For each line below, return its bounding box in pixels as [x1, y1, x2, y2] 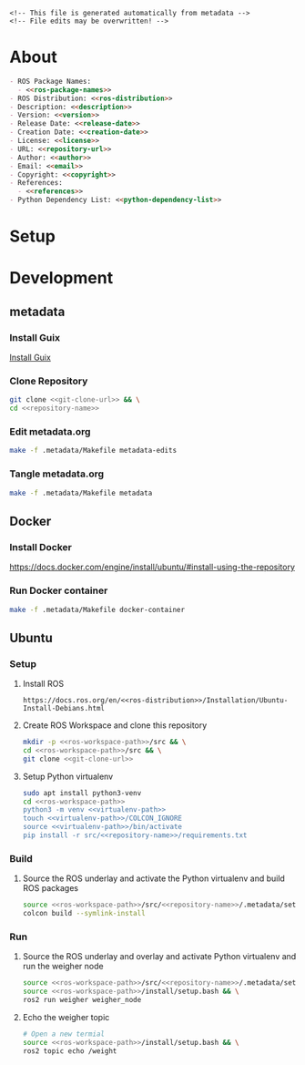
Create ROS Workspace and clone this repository [22, 720, 208, 731]
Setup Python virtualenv [22, 771, 114, 782]
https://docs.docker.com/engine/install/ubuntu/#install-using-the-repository [9, 561, 296, 573]
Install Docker [9, 540, 73, 553]
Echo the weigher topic [22, 1011, 110, 1022]
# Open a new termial [22, 1029, 105, 1039]
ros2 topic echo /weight [22, 1046, 117, 1056]
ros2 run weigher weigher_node [22, 996, 142, 1005]
